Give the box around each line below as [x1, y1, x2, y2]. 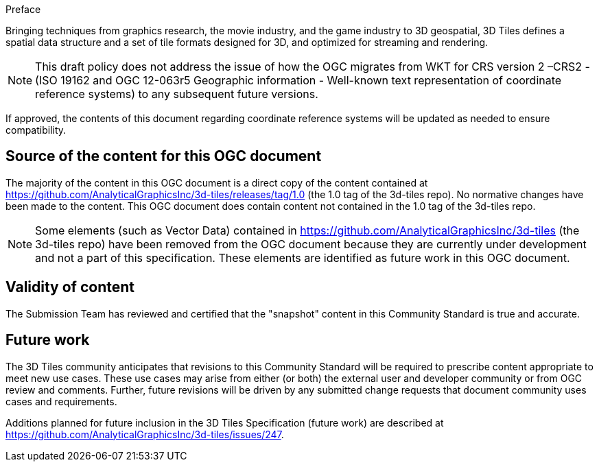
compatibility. [5, 124, 67, 136]
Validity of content [5, 278, 134, 296]
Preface [5, 3, 41, 15]
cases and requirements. [5, 395, 117, 407]
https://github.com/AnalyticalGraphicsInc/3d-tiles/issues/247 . [5, 428, 284, 440]
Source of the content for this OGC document [5, 147, 322, 165]
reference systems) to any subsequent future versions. [35, 87, 318, 101]
